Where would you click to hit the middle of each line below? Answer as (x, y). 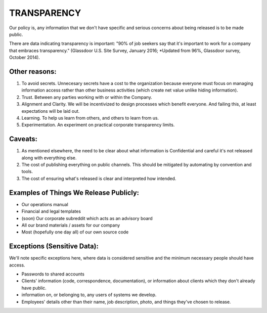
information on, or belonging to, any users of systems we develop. (89, 295)
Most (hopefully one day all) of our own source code (75, 232)
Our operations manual (45, 204)
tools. (27, 172)
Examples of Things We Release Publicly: (74, 193)
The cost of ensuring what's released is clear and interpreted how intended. (99, 179)
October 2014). (24, 57)
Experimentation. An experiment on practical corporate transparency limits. (98, 125)
